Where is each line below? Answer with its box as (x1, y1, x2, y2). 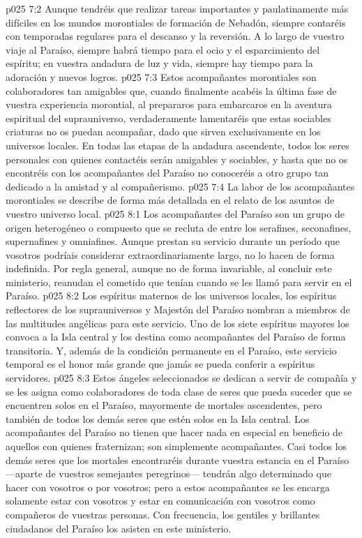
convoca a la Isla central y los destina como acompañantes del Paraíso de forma (6, 329, 346, 344)
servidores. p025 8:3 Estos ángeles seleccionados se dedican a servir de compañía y (6, 371, 357, 385)
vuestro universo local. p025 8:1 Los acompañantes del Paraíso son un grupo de (6, 206, 345, 221)
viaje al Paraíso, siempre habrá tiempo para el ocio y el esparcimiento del (6, 42, 320, 57)
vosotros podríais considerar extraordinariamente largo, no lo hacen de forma (6, 247, 335, 262)
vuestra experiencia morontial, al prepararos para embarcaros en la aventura (6, 97, 332, 112)
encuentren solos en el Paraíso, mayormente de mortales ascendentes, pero (6, 398, 322, 412)
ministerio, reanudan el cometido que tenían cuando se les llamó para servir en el (6, 274, 352, 289)
